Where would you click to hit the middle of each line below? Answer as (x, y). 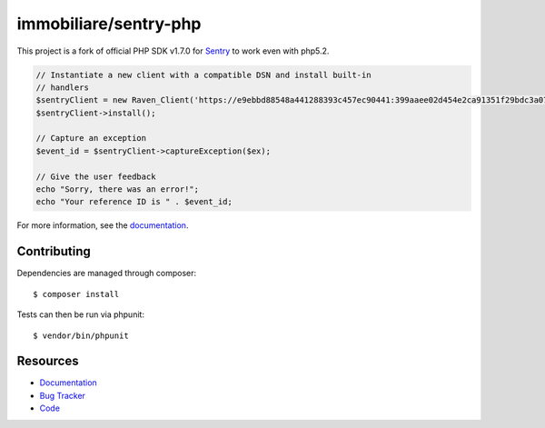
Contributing (54, 251)
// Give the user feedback (96, 176)
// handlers (63, 87)
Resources (48, 361)
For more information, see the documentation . (103, 225)
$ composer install (76, 294)
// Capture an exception (91, 138)
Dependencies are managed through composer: (107, 274)
